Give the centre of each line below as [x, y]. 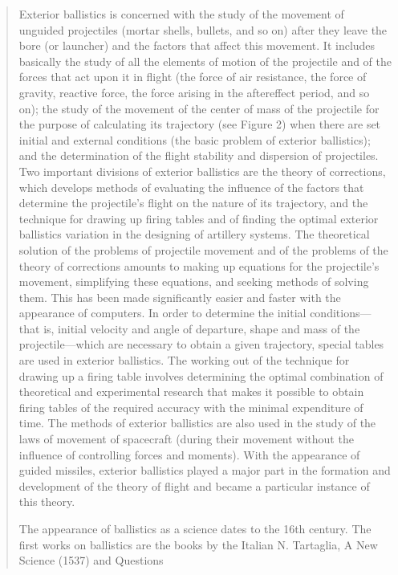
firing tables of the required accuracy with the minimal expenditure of [191, 407]
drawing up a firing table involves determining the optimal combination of [201, 375]
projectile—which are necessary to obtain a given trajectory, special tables [201, 344]
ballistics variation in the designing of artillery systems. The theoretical [194, 234]
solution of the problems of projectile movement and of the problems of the [203, 249]
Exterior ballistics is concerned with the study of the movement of [181, 14]
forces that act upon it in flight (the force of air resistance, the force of [193, 77]
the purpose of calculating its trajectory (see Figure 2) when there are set [200, 124]
